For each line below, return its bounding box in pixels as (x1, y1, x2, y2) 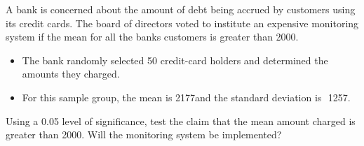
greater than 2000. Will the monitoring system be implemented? (6, 127, 282, 142)
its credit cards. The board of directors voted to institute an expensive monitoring (6, 15, 359, 30)
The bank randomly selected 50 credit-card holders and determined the (22, 52, 328, 67)
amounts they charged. (22, 66, 120, 81)
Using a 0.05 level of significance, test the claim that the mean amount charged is (6, 113, 356, 128)
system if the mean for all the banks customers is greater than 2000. (6, 29, 299, 44)
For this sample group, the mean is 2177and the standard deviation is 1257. (22, 89, 351, 104)
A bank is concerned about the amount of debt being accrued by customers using (6, 2, 356, 16)
